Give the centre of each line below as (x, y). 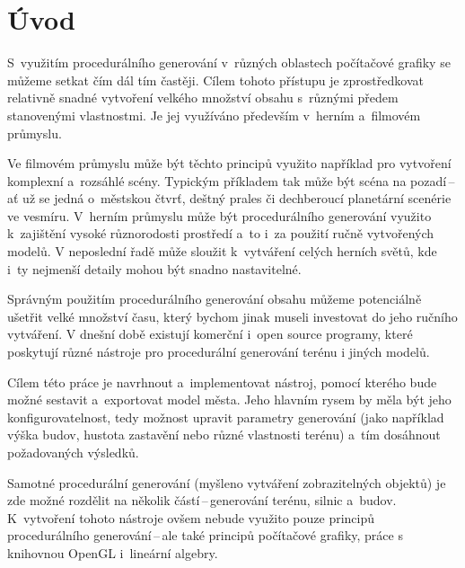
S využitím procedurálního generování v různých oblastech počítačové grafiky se (229, 62)
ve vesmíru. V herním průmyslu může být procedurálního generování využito (219, 215)
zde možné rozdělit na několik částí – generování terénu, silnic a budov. (202, 500)
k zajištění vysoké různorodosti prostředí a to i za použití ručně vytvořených (221, 233)
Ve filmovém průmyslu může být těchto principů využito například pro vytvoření (229, 163)
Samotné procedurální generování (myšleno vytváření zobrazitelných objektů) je (227, 482)
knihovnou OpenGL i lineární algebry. (113, 552)
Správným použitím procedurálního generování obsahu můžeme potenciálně (215, 299)
